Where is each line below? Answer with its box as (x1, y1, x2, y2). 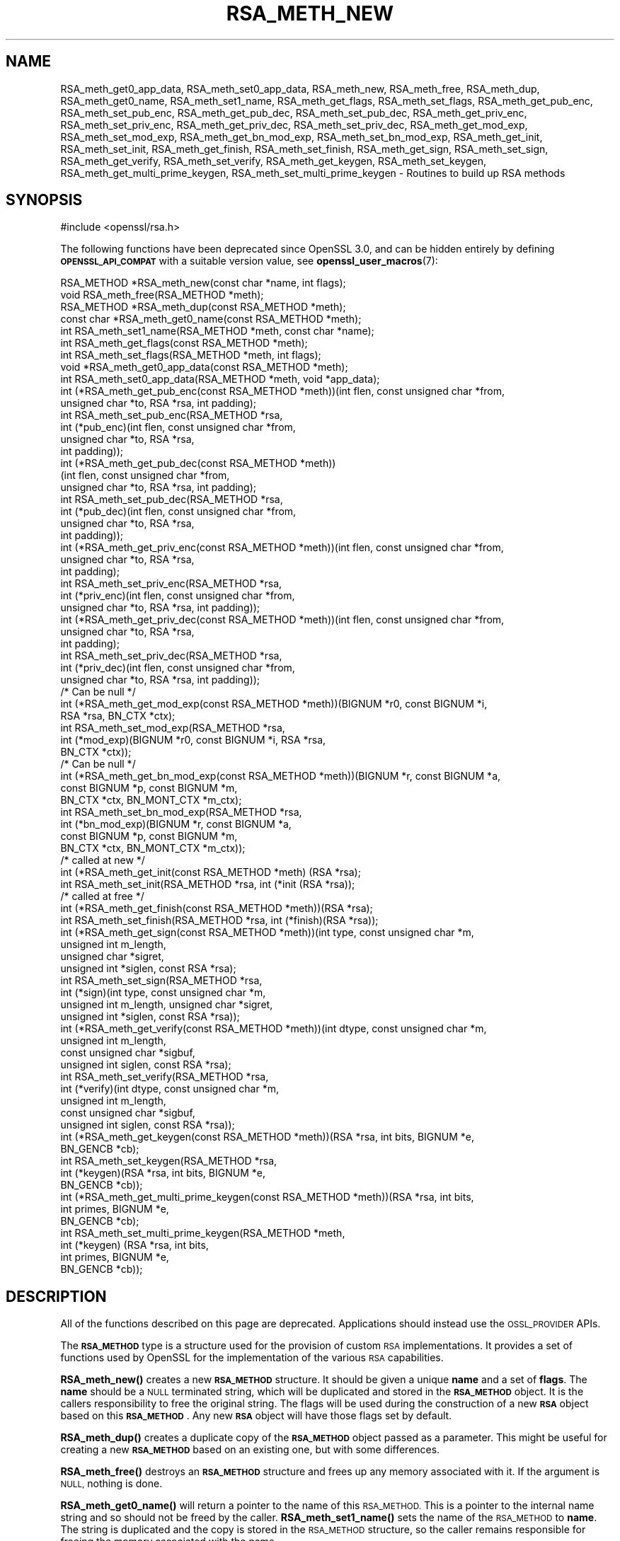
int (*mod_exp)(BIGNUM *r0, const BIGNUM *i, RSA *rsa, (60, 734, 326, 746)
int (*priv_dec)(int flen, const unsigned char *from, (60, 662, 295, 674)
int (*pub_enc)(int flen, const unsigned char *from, (60, 421, 296, 434)
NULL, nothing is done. (60, 1477, 163, 1490)
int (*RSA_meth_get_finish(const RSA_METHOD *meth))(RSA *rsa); (60, 902, 373, 915)
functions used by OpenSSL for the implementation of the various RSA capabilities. (60, 1351, 444, 1364)
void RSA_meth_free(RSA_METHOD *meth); (60, 289, 264, 301)
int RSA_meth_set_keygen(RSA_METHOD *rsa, (60, 1155, 277, 1167)
